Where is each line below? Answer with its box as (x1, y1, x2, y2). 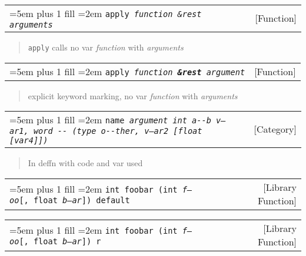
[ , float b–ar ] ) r (19, 237, 101, 247)
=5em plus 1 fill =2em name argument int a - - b (9, 113, 211, 127)
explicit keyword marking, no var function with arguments (28, 89, 238, 102)
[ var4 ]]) (9, 136, 48, 146)
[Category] (254, 122, 297, 136)
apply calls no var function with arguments (28, 41, 184, 53)
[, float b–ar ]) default (19, 196, 130, 206)
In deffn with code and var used (28, 157, 143, 169)
